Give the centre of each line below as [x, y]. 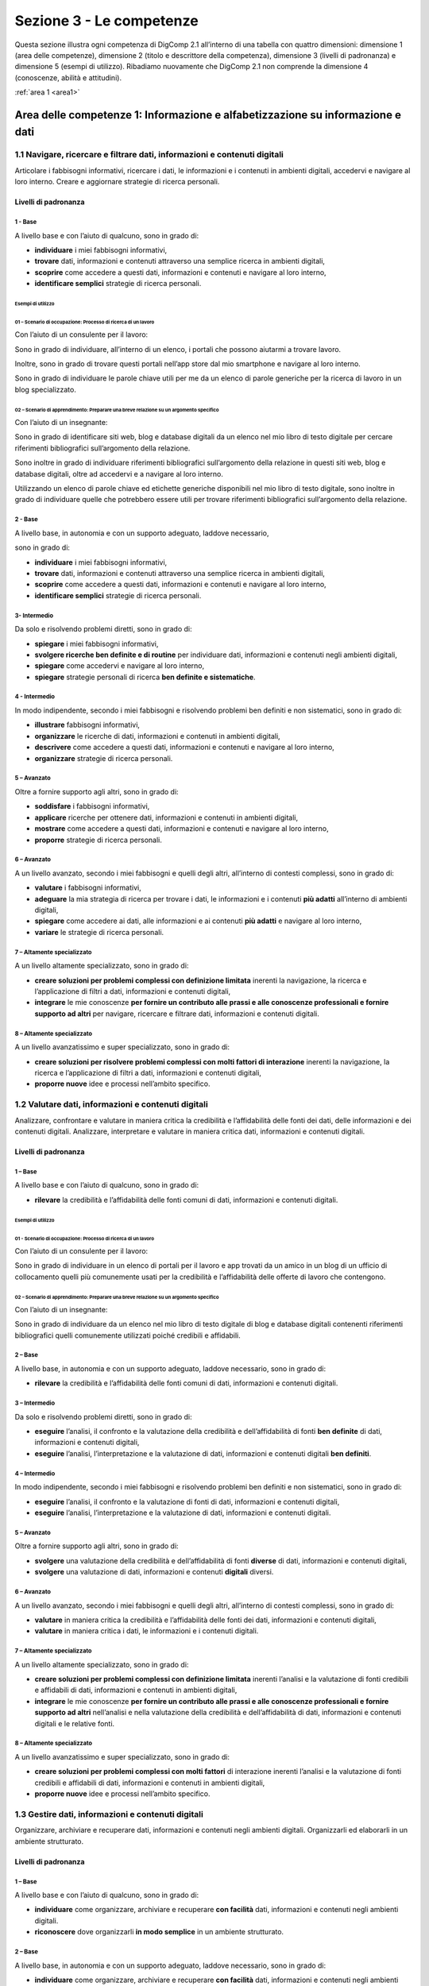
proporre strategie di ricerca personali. [98, 840]
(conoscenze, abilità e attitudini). [68, 77]
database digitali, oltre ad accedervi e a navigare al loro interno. [119, 473]
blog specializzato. [46, 389]
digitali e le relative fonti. [75, 1723]
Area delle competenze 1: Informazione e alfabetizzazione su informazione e [208, 115]
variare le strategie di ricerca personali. [99, 932]
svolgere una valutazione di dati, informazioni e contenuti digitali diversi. [154, 1572]
